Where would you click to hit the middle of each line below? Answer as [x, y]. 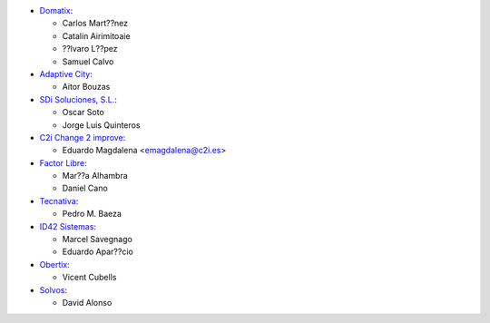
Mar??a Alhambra [95, 176]
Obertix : [54, 264]
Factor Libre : [63, 162]
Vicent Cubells [89, 278]
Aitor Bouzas [86, 87]
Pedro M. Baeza [92, 214]
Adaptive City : [66, 73]
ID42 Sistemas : [68, 226]
